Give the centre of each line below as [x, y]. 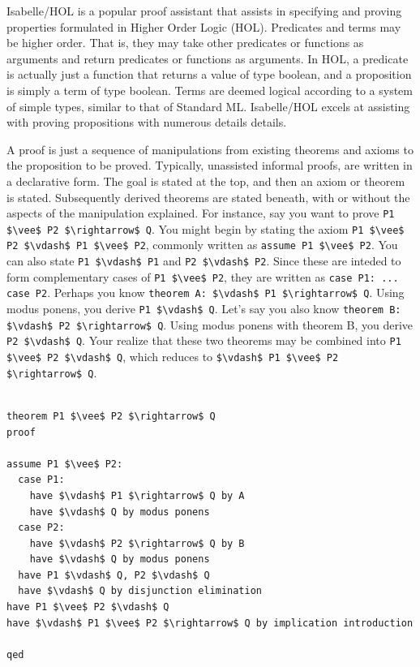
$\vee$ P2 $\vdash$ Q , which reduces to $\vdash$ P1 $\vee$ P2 [173, 357]
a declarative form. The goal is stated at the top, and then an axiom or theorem [206, 181]
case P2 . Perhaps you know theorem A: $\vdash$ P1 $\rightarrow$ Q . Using [206, 293]
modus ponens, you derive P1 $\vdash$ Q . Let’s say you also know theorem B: [204, 309]
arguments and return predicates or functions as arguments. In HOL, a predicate [208, 58]
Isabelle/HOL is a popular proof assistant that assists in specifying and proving [204, 11]
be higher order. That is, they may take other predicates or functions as [185, 43]
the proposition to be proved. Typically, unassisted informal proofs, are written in [210, 165]
